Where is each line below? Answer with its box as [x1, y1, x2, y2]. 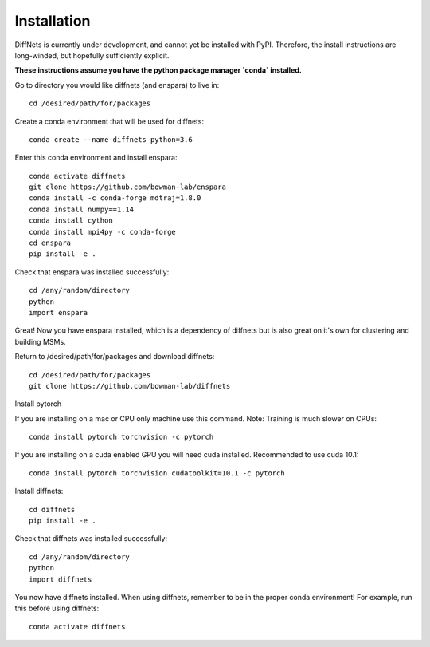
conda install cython [29, 216, 113, 225]
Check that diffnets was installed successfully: [14, 534, 167, 543]
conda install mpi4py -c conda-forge [29, 227, 177, 236]
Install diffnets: [14, 487, 64, 496]
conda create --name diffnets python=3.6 [29, 135, 193, 144]
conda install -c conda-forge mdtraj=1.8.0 [29, 194, 201, 203]
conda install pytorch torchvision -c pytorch [29, 432, 214, 442]
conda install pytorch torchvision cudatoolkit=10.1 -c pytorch [29, 468, 286, 478]
